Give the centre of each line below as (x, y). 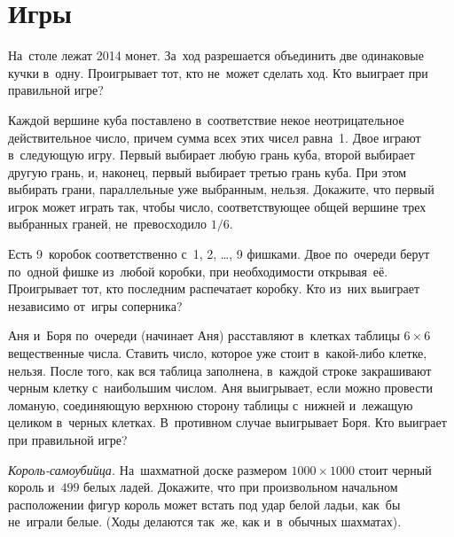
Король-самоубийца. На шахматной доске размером (148, 469)
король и (31, 487)
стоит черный (395, 469)
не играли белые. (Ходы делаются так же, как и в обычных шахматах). (205, 521)
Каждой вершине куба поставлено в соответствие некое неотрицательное (206, 119)
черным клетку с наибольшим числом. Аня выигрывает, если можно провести (221, 388)
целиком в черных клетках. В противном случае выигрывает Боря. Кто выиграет (227, 422)
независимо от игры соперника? (95, 305)
